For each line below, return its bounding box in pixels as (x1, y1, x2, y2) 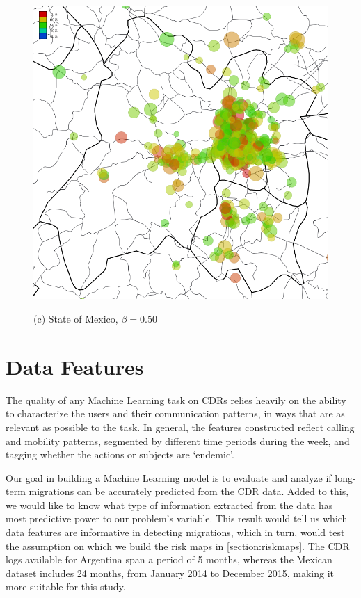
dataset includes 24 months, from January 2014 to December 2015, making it (6, 565, 335, 580)
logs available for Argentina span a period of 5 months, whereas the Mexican (6, 552, 332, 567)
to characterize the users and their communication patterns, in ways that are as (6, 406, 345, 421)
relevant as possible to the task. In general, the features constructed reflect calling (6, 419, 355, 434)
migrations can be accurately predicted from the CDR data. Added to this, (29, 484, 349, 499)
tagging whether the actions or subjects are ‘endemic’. (6, 447, 234, 462)
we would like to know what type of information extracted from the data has (6, 497, 333, 512)
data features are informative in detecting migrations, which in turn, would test (6, 525, 345, 540)
